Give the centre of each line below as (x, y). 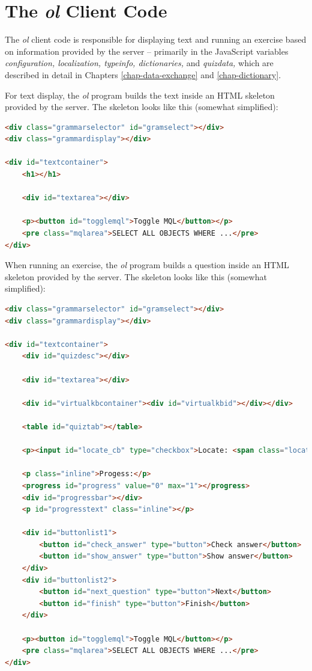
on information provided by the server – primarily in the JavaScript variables (147, 51)
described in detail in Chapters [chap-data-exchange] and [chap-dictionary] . (143, 74)
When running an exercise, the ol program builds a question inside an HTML (147, 265)
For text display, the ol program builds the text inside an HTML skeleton (140, 95)
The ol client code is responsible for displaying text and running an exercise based (156, 39)
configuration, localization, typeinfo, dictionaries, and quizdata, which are (139, 63)
